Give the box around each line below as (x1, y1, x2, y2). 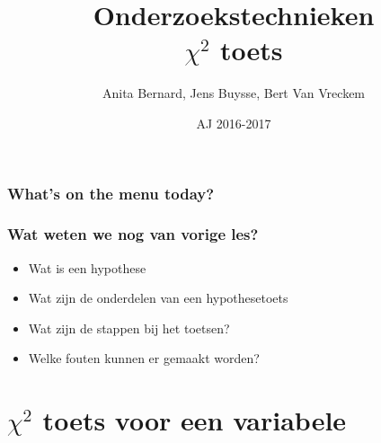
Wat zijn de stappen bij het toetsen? (28, 318, 230, 337)
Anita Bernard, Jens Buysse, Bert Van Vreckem (102, 84, 366, 102)
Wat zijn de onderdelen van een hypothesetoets (28, 288, 288, 307)
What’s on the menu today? (7, 182, 215, 204)
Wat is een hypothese (28, 258, 146, 277)
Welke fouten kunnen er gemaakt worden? (28, 349, 260, 368)
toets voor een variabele (42, 402, 347, 439)
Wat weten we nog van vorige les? (7, 223, 259, 245)
